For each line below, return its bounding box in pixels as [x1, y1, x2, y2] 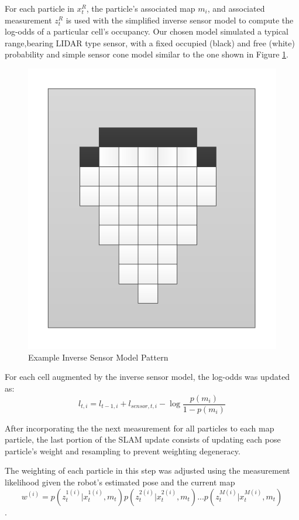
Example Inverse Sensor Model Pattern [28, 351, 169, 363]
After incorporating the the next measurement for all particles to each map [5, 422, 274, 434]
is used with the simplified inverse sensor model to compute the [66, 13, 294, 26]
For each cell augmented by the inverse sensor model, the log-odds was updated [5, 371, 290, 383]
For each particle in [5, 2, 74, 14]
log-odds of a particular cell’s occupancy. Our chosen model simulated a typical [5, 25, 288, 38]
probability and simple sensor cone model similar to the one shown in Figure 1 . [5, 48, 288, 60]
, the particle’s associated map [86, 2, 195, 14]
